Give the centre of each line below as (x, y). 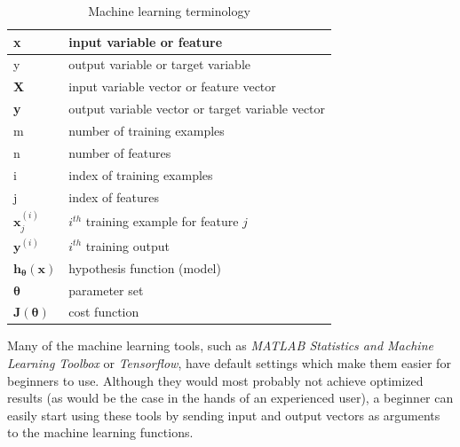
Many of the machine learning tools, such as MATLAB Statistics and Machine (220, 345)
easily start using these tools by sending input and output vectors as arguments (224, 415)
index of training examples (141, 174)
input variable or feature (146, 41)
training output (127, 245)
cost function (104, 312)
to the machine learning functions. (100, 432)
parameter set (106, 290)
